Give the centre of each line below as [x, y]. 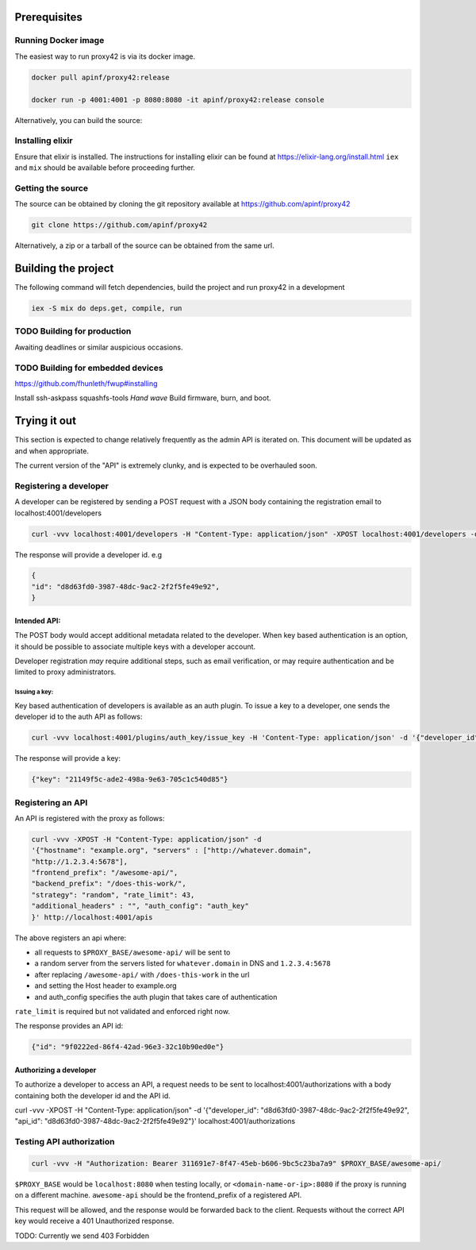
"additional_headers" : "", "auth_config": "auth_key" [140, 906]
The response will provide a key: [67, 758]
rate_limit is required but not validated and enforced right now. [122, 1011]
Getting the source [52, 188]
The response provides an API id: [69, 1026]
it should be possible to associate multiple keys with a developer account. [135, 646]
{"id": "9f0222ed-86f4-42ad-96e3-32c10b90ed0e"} [128, 1047]
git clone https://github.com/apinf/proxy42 [119, 225]
